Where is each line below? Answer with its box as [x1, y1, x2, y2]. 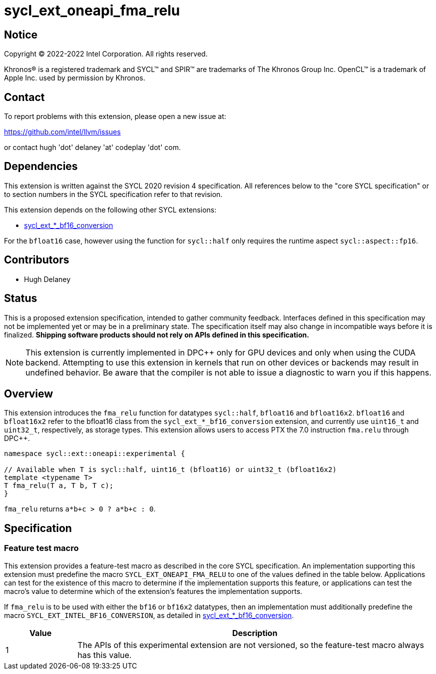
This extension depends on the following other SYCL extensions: [4, 205, 217, 214]
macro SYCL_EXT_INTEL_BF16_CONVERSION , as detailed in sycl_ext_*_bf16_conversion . [4, 610, 294, 619]
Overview [4, 387, 53, 400]
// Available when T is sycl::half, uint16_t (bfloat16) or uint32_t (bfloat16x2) [4, 465, 337, 474]
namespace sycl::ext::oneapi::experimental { [4, 449, 185, 458]
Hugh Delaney [24, 274, 71, 283]
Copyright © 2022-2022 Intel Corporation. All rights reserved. [4, 49, 208, 58]
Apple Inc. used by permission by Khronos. [4, 73, 145, 82]
